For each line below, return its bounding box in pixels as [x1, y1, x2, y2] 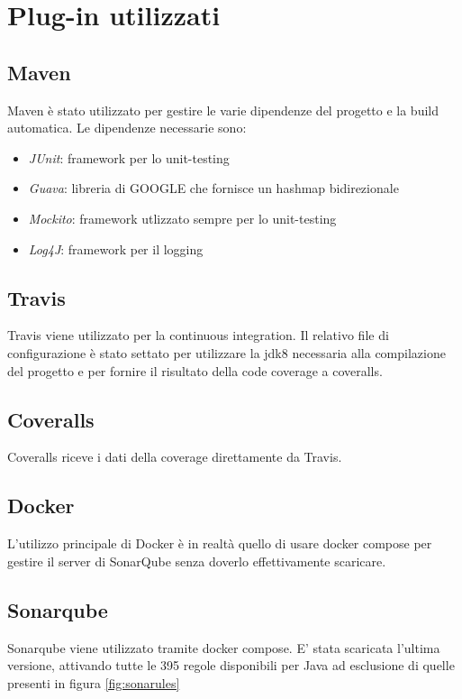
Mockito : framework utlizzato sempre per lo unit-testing [28, 208, 337, 227]
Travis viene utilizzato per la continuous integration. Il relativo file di [7, 326, 389, 345]
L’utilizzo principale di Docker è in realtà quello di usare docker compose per [7, 534, 432, 553]
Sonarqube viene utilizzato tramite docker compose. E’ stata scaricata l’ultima [7, 638, 440, 657]
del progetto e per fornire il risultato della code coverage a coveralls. [7, 361, 383, 380]
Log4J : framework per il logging [28, 239, 204, 258]
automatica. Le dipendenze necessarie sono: [7, 118, 247, 137]
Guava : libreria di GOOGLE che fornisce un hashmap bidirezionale [28, 179, 399, 198]
